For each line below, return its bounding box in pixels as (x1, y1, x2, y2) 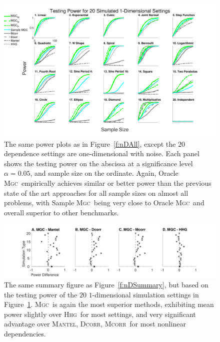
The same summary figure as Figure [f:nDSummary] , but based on (4, 279, 208, 289)
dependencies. (4, 328, 46, 338)
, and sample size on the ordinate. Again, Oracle (30, 168, 178, 178)
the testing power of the (4, 289, 77, 299)
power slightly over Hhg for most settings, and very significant (4, 308, 196, 319)
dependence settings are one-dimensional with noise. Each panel (4, 148, 199, 159)
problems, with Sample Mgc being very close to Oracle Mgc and (4, 197, 204, 208)
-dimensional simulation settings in (92, 289, 199, 299)
